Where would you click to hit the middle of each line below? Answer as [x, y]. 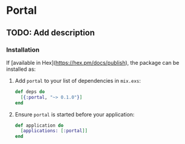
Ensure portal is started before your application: [75, 114]
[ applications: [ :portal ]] [54, 131]
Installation [23, 50]
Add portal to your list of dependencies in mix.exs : [78, 80]
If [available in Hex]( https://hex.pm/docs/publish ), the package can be [93, 62]
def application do [39, 125]
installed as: [21, 69]
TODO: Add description [51, 33]
